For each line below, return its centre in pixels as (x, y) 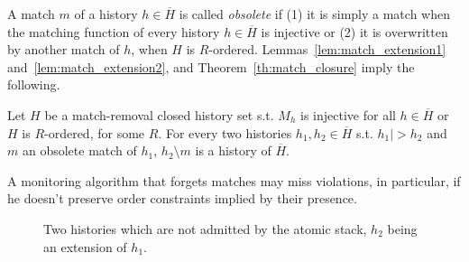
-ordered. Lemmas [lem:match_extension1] (327, 49)
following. (34, 84)
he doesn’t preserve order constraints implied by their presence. (182, 198)
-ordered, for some (95, 132)
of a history (106, 14)
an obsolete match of (79, 150)
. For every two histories (225, 132)
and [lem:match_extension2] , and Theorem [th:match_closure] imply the (211, 66)
